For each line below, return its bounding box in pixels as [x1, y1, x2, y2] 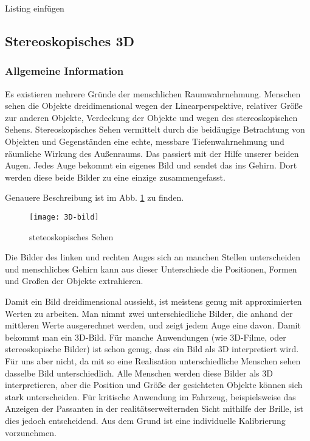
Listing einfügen [5, 2, 64, 14]
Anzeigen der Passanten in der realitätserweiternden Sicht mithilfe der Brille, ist [5, 402, 303, 415]
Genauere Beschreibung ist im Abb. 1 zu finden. [5, 191, 184, 204]
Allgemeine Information [5, 63, 124, 78]
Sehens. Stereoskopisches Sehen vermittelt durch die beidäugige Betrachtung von [5, 123, 305, 136]
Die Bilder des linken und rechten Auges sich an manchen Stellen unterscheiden [5, 251, 301, 263]
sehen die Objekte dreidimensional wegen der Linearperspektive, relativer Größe [5, 99, 303, 112]
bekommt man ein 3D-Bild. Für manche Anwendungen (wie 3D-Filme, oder [5, 330, 286, 343]
